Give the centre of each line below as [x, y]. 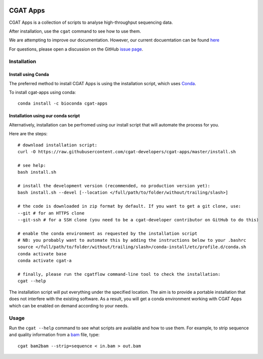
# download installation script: [57, 145]
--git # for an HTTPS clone [51, 213]
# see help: [32, 165]
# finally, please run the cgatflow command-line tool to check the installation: [119, 274]
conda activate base [42, 254]
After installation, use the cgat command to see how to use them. [75, 31]
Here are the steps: [28, 134]
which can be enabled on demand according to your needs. [69, 305]
